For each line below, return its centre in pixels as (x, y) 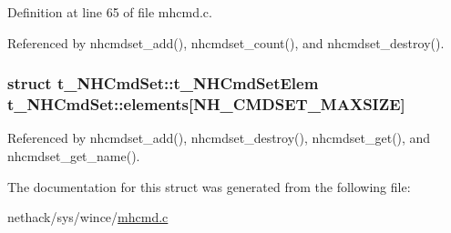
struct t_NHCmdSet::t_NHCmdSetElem (163, 83)
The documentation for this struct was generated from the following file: (209, 186)
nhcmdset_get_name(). (74, 155)
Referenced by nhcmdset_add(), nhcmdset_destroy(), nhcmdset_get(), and (219, 138)
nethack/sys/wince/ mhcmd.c (88, 217)
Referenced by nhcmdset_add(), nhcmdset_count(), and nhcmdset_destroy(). (226, 42)
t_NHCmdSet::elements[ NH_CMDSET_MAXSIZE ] (206, 104)
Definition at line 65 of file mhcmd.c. (110, 12)
